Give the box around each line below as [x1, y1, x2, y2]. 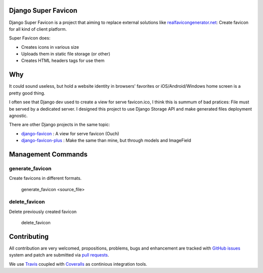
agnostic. [9, 113, 28, 118]
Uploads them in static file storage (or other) [21, 51, 111, 57]
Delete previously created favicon [9, 209, 77, 214]
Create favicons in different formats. [9, 175, 82, 181]
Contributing [9, 233, 49, 241]
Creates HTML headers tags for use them [21, 58, 105, 63]
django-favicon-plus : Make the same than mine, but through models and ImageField [21, 137, 191, 143]
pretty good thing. [9, 90, 46, 96]
